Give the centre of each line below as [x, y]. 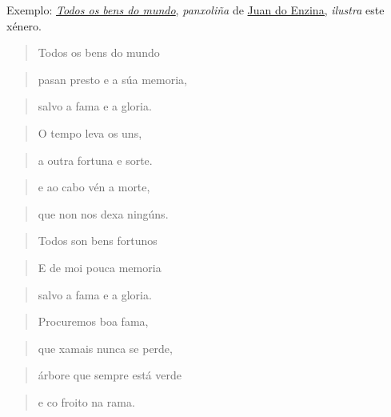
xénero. [24, 25]
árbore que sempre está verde [110, 375]
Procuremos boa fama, [93, 321]
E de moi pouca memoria [100, 267]
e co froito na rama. [86, 401]
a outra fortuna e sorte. [95, 160]
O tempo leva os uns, [90, 132]
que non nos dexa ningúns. [103, 213]
